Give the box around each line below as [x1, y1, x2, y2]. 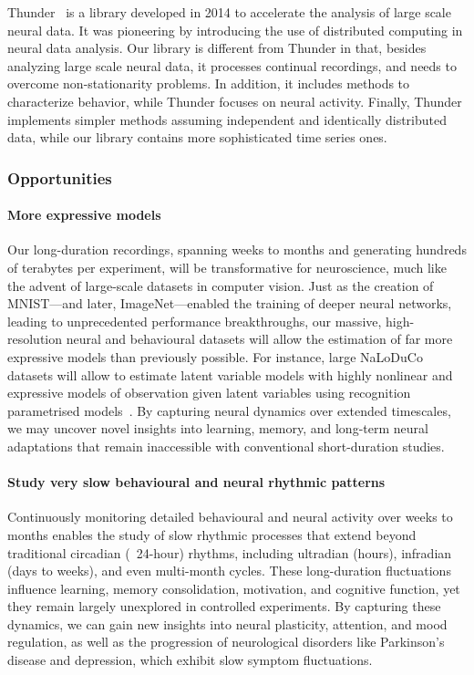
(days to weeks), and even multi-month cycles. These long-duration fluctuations [7, 561, 451, 580]
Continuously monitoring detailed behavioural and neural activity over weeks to [7, 507, 453, 526]
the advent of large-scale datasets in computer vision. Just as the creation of [7, 275, 434, 295]
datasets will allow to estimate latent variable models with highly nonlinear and [7, 365, 453, 384]
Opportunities [7, 166, 112, 189]
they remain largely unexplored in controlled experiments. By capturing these [7, 597, 441, 616]
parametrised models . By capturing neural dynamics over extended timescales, [7, 400, 451, 420]
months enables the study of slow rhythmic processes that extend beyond [7, 524, 417, 544]
